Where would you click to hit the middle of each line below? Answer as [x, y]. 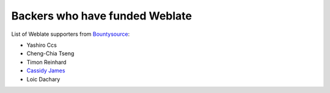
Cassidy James [46, 71]
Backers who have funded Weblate [102, 16]
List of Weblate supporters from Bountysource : [71, 34]
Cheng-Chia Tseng [50, 53]
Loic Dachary [43, 79]
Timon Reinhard [46, 62]
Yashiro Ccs [42, 45]
